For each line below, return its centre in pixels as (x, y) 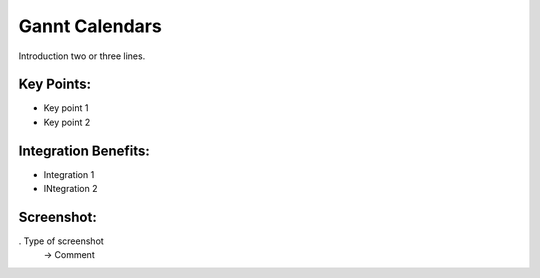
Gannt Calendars (90, 26)
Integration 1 (69, 174)
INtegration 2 (70, 189)
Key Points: (55, 84)
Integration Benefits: (84, 150)
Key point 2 (67, 122)
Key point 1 (66, 108)
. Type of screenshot (61, 241)
